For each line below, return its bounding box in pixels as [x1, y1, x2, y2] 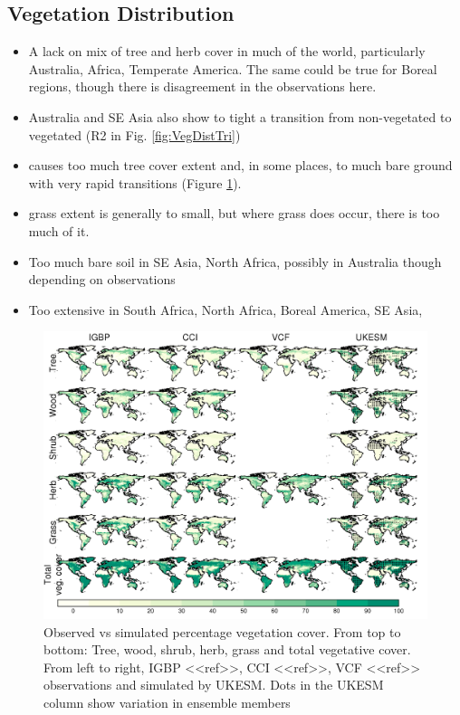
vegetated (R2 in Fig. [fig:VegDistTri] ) [28, 125, 241, 144]
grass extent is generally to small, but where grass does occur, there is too [28, 204, 440, 223]
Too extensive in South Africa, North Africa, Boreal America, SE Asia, [28, 300, 423, 319]
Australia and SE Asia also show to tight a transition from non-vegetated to [28, 107, 452, 126]
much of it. [28, 221, 90, 240]
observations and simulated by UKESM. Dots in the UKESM [43, 675, 384, 694]
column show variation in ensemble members [43, 692, 291, 711]
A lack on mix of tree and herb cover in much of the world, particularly [28, 42, 426, 61]
